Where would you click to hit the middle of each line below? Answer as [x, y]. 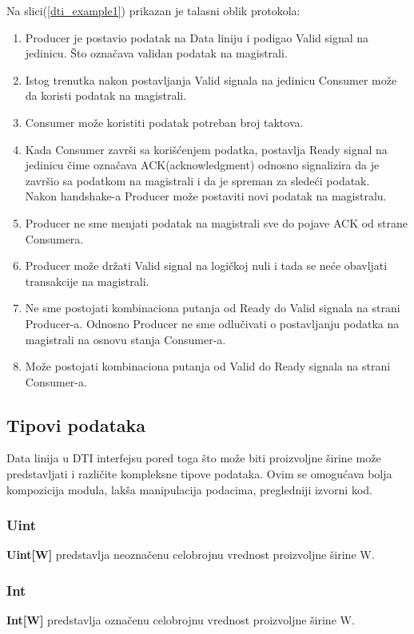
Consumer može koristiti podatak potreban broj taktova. [164, 122]
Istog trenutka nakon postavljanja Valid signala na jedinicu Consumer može [211, 79]
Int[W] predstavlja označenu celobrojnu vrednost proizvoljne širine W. [181, 620]
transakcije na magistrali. [87, 281]
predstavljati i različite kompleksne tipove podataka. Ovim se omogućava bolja [199, 474]
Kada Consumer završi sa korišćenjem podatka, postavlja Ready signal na [206, 149]
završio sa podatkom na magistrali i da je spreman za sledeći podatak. [197, 180]
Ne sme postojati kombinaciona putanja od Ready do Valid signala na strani [213, 308]
